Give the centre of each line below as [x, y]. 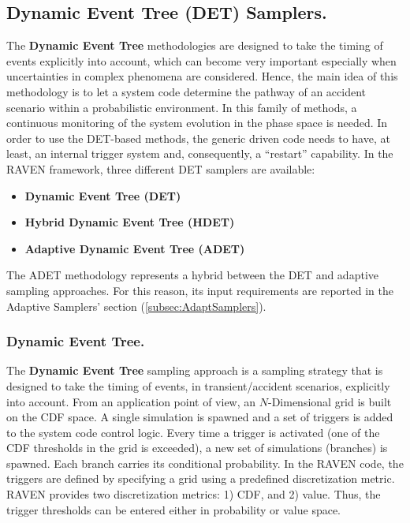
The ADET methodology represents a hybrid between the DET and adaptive [192, 275]
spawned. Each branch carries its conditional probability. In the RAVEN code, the [205, 463]
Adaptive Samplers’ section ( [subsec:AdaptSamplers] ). [136, 306]
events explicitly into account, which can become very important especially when [201, 60]
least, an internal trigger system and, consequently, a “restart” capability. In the [200, 153]
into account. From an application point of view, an [131, 401]
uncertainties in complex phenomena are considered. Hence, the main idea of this [202, 76]
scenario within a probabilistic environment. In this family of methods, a [182, 107]
